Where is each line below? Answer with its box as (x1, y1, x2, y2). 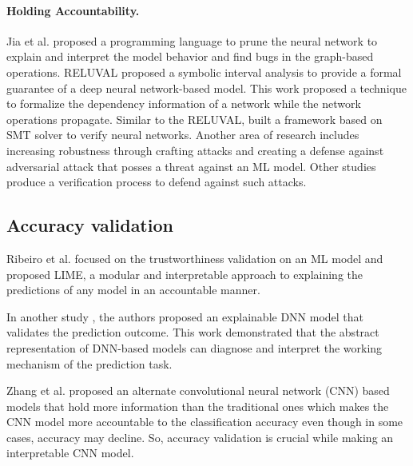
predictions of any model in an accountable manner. (6, 281, 260, 298)
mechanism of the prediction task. (6, 355, 173, 372)
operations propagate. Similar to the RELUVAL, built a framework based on (6, 110, 383, 127)
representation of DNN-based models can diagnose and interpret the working (6, 339, 383, 356)
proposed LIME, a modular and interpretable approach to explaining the (6, 265, 363, 282)
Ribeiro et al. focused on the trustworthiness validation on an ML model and (6, 249, 383, 266)
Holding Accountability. (6, 2, 140, 18)
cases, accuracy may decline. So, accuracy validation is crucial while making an (6, 428, 394, 445)
